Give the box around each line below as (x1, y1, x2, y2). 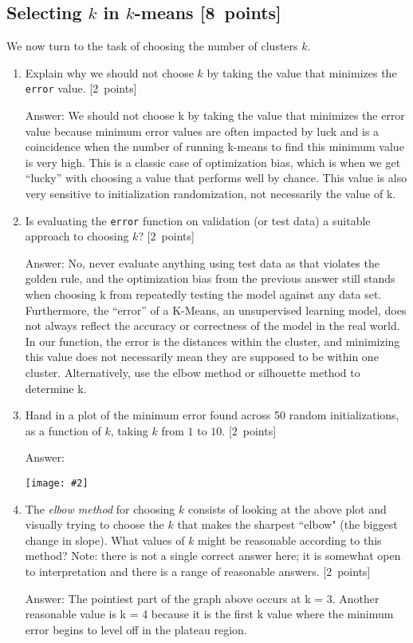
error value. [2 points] (25, 80, 137, 97)
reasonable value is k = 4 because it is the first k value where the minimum (25, 605, 394, 622)
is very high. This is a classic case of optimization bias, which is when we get (25, 153, 401, 170)
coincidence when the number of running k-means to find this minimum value (25, 138, 404, 155)
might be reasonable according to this (198, 531, 382, 548)
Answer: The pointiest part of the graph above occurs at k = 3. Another (25, 589, 380, 606)
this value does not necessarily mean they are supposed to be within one (25, 348, 379, 365)
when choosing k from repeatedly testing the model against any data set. (25, 286, 382, 303)
